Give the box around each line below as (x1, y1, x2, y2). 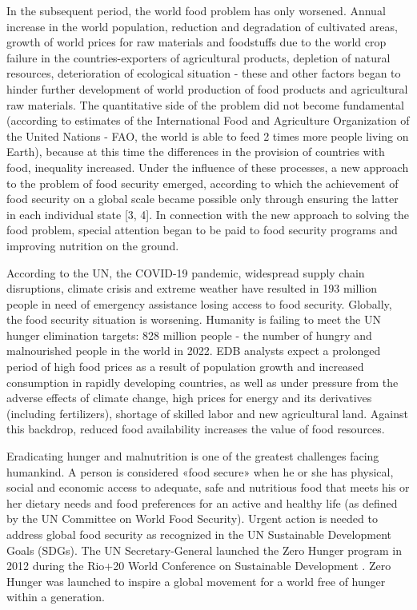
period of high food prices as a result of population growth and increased (6, 358, 364, 375)
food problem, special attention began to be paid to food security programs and (6, 221, 398, 238)
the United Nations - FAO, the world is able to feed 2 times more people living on (6, 127, 409, 144)
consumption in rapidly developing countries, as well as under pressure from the (6, 373, 399, 390)
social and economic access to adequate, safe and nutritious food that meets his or (6, 479, 410, 496)
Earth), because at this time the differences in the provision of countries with (6, 143, 385, 160)
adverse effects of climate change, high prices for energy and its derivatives (6, 389, 372, 406)
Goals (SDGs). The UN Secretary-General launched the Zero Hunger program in (6, 541, 403, 558)
